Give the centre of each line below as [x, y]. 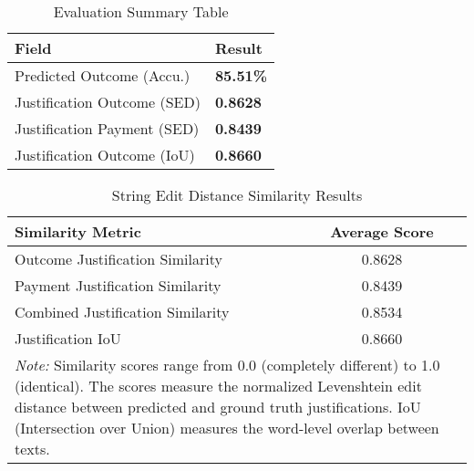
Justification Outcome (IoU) [105, 155]
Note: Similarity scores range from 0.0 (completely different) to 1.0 [227, 365]
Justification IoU [68, 338]
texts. [32, 449]
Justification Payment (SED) [107, 128]
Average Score [382, 231]
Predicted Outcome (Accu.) [103, 75]
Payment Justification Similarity [118, 285]
